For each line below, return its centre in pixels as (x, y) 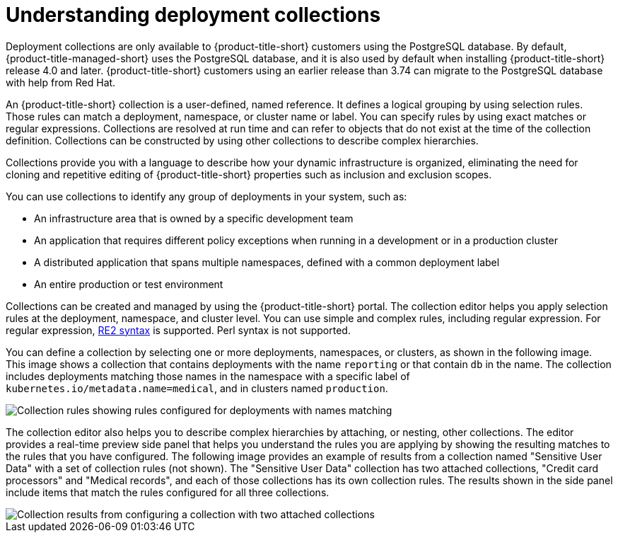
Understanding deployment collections (193, 15)
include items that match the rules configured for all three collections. (168, 492)
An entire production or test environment (129, 284)
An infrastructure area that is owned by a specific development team (194, 218)
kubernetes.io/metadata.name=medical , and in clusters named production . (197, 388)
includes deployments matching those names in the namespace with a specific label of (208, 376)
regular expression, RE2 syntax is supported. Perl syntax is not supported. (178, 330)
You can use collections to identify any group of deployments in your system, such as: (206, 196)
